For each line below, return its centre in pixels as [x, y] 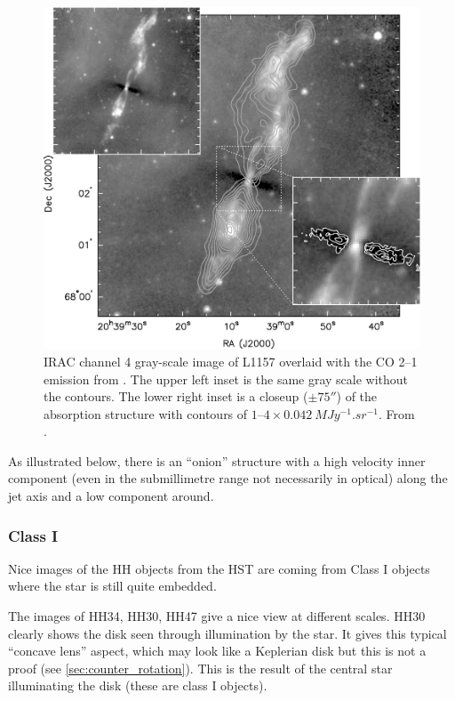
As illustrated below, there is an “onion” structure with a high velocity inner [217, 460]
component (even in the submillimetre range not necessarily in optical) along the [228, 478]
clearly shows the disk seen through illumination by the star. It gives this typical [227, 633]
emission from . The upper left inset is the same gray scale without [226, 379]
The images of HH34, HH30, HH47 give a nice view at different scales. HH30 [217, 616]
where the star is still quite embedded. [112, 586]
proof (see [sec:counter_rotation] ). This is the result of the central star [200, 668]
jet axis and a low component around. [111, 496]
